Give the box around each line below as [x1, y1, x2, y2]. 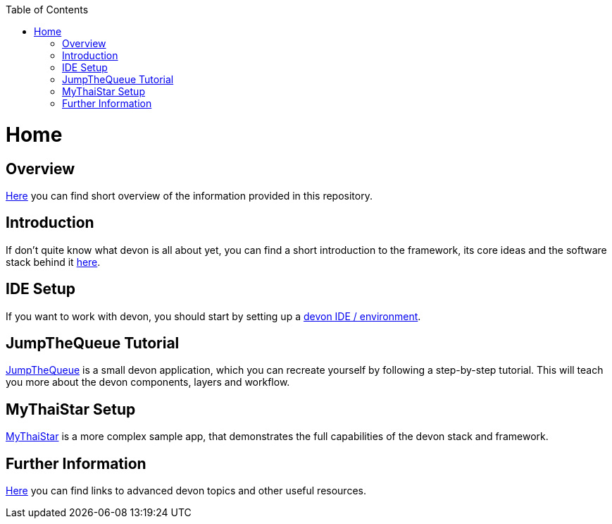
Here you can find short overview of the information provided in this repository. [6, 189, 373, 202]
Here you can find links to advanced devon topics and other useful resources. [6, 485, 366, 497]
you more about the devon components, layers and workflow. [6, 376, 290, 389]
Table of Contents [6, 4, 89, 16]
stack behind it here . [6, 255, 101, 268]
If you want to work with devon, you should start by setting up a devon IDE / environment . [6, 310, 421, 322]
